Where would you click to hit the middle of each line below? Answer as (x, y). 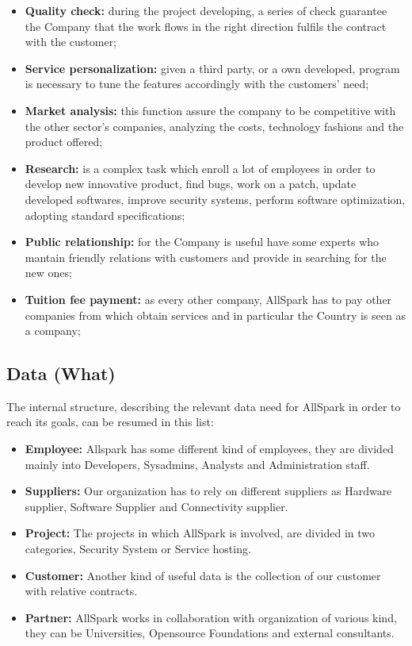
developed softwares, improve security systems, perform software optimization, (215, 199)
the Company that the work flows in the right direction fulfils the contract (206, 26)
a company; (53, 331)
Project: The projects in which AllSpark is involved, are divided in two (200, 533)
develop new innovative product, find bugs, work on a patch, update (191, 184)
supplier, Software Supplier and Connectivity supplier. (156, 506)
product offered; (64, 142)
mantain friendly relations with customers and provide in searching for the (206, 257)
